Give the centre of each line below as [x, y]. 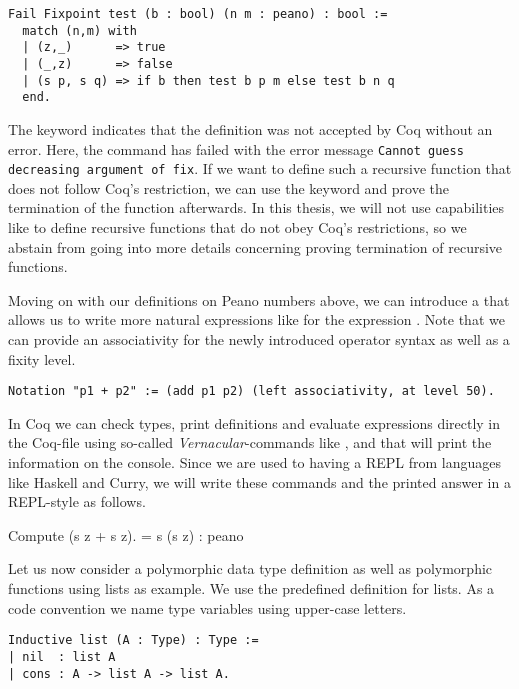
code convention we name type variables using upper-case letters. [207, 607]
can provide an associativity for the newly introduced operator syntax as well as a [259, 339]
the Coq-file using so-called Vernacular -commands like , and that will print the [250, 442]
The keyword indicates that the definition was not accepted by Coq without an [250, 128]
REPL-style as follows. [77, 501]
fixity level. [42, 358]
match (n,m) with [79, 30]
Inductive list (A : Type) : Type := [133, 640]
